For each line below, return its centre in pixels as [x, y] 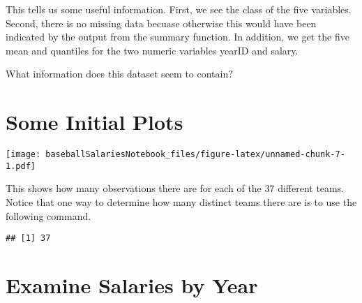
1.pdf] [21, 166]
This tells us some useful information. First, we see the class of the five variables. [179, 9]
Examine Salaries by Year [132, 285]
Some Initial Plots [95, 122]
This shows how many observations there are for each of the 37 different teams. [175, 188]
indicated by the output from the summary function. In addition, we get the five [178, 37]
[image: [23, 155]
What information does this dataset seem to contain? [119, 74]
